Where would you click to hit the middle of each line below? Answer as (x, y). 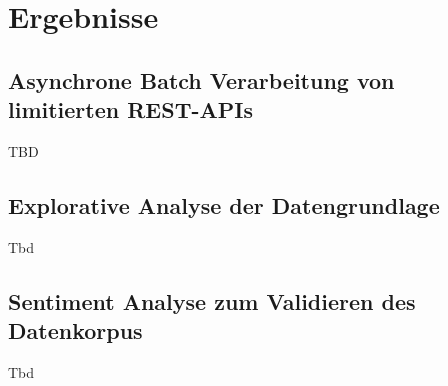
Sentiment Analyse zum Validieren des (212, 300)
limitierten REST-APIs (130, 109)
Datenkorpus (75, 330)
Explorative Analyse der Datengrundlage (224, 204)
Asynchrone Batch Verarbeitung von (201, 79)
